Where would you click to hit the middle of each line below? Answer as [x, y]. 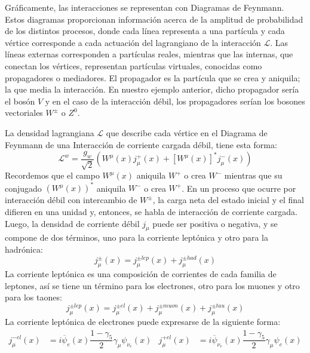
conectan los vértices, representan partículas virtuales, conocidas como [133, 65]
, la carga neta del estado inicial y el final [228, 200]
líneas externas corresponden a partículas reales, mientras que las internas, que [149, 54]
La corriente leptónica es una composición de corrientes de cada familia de [141, 273]
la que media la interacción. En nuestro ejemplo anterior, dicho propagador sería [152, 89]
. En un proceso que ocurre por [239, 188]
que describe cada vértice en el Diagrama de [187, 132]
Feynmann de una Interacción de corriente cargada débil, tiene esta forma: [141, 144]
